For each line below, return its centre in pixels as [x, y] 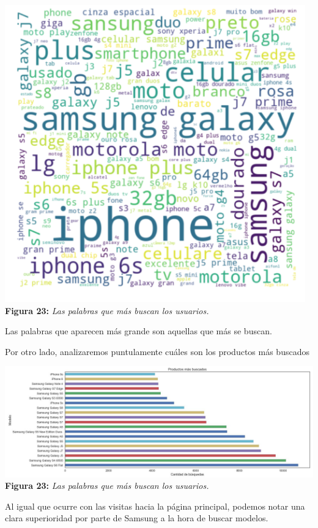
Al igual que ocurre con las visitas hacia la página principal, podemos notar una [155, 506]
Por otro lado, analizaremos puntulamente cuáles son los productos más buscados [157, 351]
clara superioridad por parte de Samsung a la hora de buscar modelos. [137, 518]
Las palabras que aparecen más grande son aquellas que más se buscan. [139, 331]
